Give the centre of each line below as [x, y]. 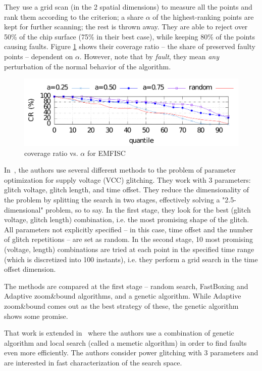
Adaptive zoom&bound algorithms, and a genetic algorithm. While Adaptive [123, 296]
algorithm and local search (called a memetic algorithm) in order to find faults [125, 342]
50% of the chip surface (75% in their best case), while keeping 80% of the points [129, 36]
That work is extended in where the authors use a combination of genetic [119, 333]
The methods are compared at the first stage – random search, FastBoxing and [126, 286]
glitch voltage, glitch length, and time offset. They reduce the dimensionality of [127, 190]
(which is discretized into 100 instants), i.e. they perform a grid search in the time [131, 259]
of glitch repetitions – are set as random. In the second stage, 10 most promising [128, 239]
